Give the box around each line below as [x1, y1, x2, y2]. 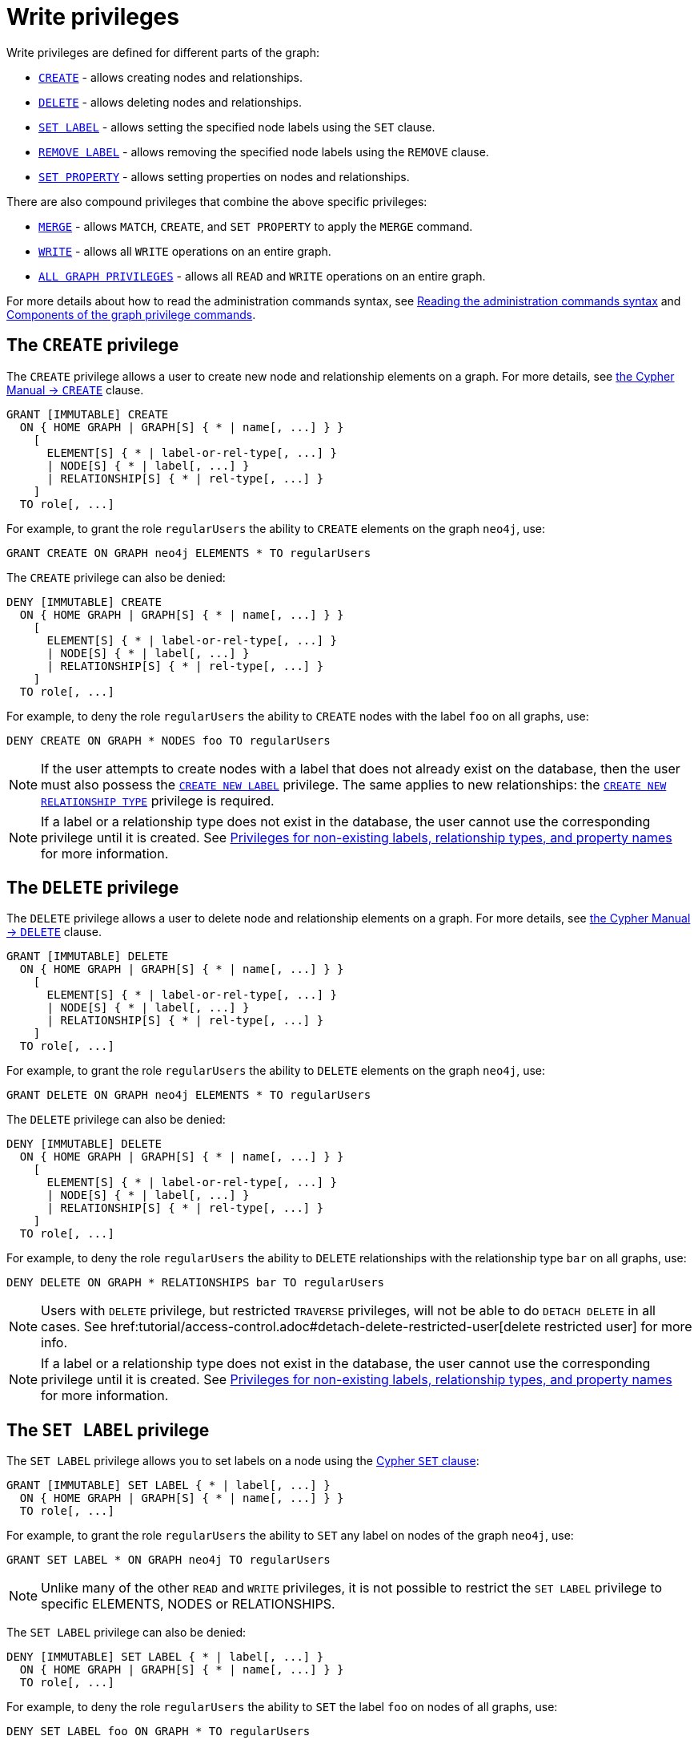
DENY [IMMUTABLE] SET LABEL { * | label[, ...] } [6, 1650, 324, 1664]
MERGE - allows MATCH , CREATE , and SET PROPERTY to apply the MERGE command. [38, 219, 473, 233]
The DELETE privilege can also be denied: [6, 1112, 226, 1127]
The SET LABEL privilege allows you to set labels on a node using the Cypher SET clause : [6, 1454, 479, 1468]
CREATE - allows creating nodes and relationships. [38, 70, 303, 84]
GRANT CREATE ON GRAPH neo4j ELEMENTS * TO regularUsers [6, 546, 371, 559]
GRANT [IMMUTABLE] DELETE [6, 950, 169, 963]
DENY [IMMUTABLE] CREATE [6, 595, 162, 608]
